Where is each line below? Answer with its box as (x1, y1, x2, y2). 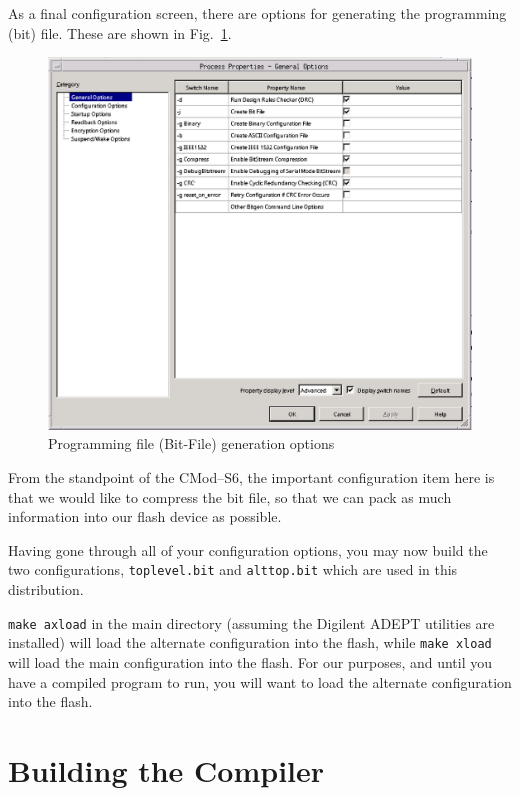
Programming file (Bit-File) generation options (48, 433, 335, 454)
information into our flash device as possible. (8, 506, 282, 527)
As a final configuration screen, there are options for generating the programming (8, 3, 507, 23)
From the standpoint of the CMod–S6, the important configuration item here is (8, 467, 495, 488)
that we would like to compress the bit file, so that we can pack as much (8, 486, 452, 507)
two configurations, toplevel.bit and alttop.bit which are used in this (8, 559, 458, 580)
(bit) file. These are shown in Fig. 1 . (8, 22, 232, 43)
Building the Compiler (8, 749, 325, 790)
